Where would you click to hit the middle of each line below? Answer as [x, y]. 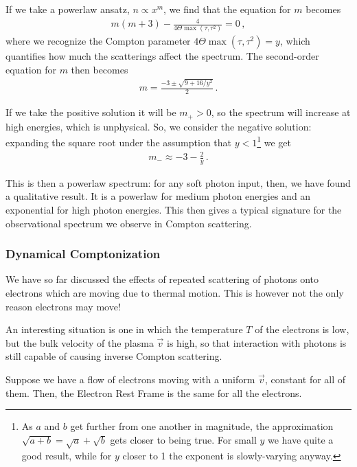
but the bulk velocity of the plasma [80, 342]
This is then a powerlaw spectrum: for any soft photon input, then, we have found [178, 182]
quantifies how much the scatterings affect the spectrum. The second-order [162, 56]
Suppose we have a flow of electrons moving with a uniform [130, 379]
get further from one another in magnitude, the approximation [202, 426]
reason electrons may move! [63, 306]
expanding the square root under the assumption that [118, 142]
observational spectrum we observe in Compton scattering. [129, 223]
